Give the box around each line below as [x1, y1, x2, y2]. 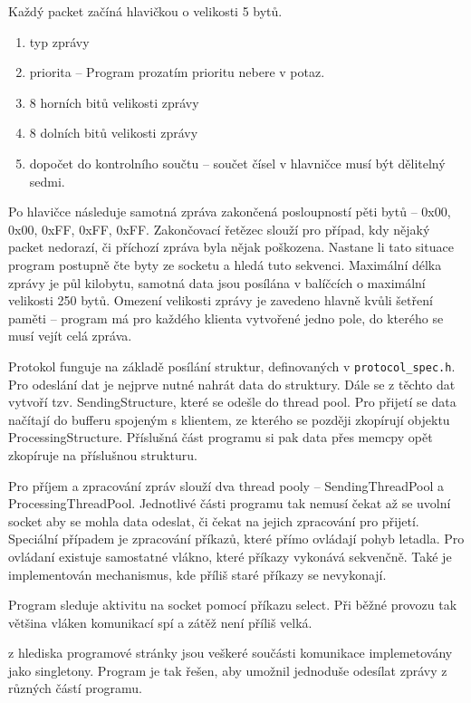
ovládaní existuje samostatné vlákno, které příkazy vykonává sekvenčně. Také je [8, 546, 452, 565]
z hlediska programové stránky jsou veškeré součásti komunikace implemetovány [8, 643, 453, 662]
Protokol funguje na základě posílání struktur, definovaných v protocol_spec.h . [8, 356, 456, 375]
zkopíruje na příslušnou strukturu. [8, 445, 197, 464]
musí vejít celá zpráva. [8, 326, 132, 345]
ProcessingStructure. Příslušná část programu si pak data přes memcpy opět [8, 428, 433, 447]
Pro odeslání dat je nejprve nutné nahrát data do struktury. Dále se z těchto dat [8, 374, 456, 393]
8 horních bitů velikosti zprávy [29, 92, 199, 111]
